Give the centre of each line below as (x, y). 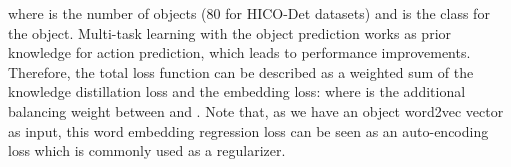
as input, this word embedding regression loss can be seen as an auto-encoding (248, 130)
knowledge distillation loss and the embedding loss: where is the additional (237, 91)
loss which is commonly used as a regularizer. (147, 150)
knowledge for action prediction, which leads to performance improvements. (239, 52)
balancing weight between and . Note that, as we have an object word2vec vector (256, 110)
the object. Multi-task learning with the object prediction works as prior (230, 32)
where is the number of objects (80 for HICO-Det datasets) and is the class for (249, 13)
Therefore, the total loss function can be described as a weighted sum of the (241, 71)
